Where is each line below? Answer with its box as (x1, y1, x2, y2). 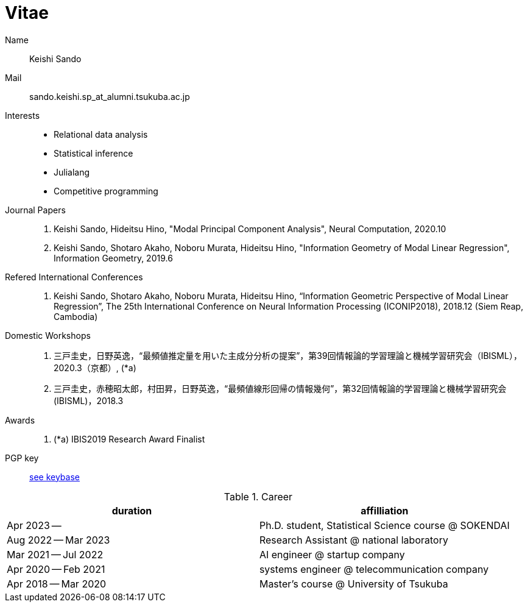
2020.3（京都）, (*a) (54, 362, 136, 373)
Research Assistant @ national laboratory (259, 533, 448, 546)
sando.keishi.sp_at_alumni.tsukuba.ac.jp (29, 91, 190, 102)
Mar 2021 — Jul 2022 (7, 548, 104, 561)
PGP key (5, 452, 39, 463)
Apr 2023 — (7, 519, 62, 531)
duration (111, 504, 152, 517)
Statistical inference (54, 147, 133, 158)
